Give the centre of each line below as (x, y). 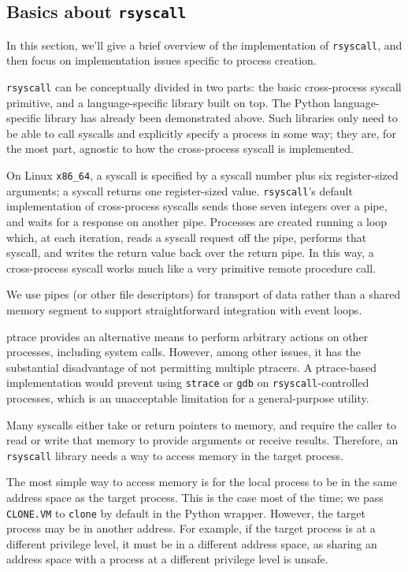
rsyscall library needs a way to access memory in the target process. (175, 455)
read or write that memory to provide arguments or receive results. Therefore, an (202, 440)
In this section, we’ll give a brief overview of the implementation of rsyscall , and (204, 45)
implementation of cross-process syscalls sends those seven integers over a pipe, (197, 206)
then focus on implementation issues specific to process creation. (161, 60)
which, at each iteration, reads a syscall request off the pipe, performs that (187, 237)
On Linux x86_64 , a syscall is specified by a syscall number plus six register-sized (202, 175)
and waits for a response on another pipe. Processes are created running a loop (197, 221)
